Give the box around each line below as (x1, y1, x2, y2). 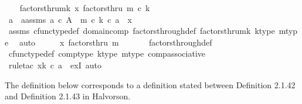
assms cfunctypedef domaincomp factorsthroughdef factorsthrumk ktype (8, 25, 275, 37)
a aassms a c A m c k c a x (8, 13, 132, 25)
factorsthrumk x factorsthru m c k (19, 2, 150, 13)
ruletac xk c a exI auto (8, 58, 101, 71)
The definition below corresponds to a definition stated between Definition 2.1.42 (5, 78, 296, 91)
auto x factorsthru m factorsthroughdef (19, 36, 212, 48)
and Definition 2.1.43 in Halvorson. (5, 90, 131, 102)
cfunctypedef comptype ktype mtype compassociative (8, 47, 205, 60)
